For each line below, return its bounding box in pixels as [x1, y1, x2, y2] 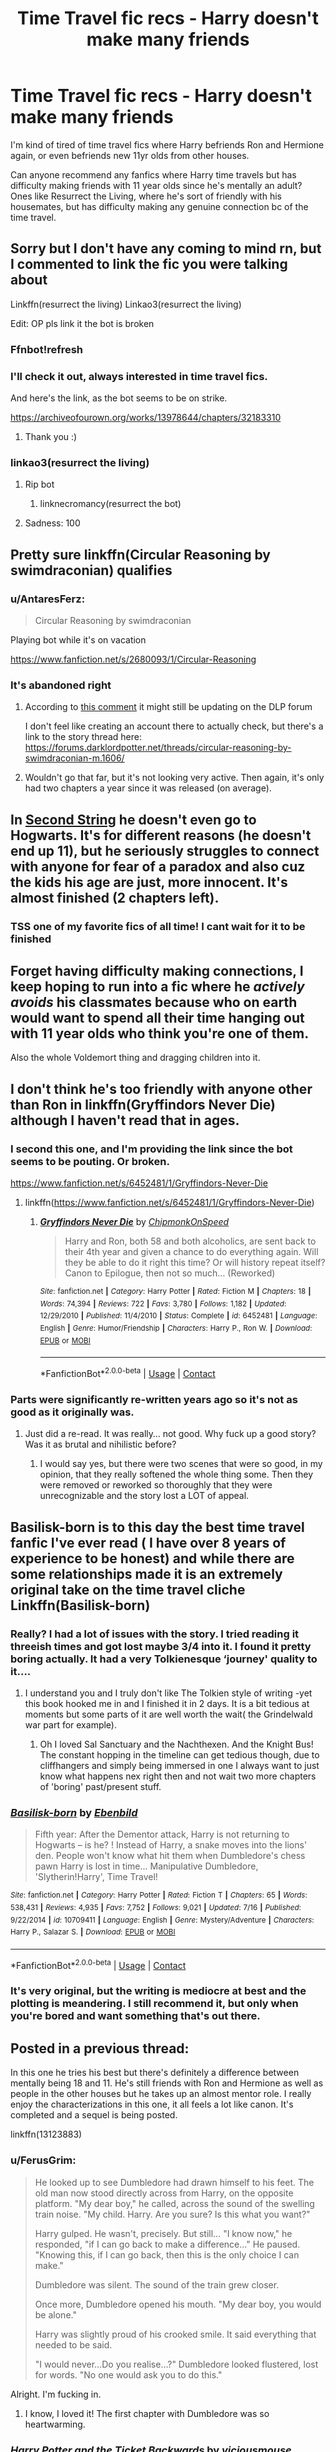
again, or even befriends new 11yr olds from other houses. [10, 149, 250, 161]
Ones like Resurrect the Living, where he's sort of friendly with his [10, 190, 282, 202]
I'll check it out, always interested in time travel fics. [10, 369, 268, 383]
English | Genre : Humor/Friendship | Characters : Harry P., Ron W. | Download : [39, 1323, 313, 1334]
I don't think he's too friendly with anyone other [10, 1080, 313, 1097]
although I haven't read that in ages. [10, 1112, 240, 1129]
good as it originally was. [10, 1405, 135, 1419]
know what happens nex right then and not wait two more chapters [39, 1770, 317, 1782]
